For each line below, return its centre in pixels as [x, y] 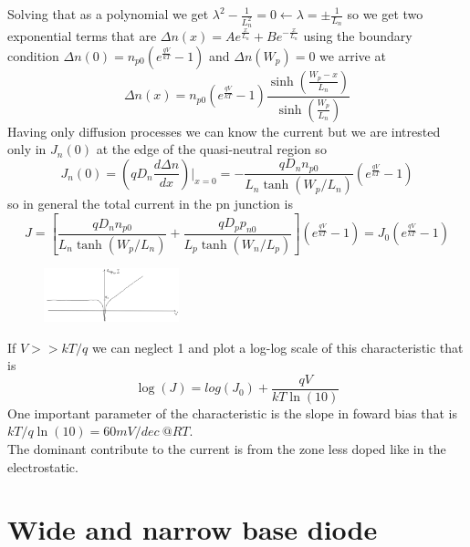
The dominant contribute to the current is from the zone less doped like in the [227, 448]
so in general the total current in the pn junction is [150, 204]
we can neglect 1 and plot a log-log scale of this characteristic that [277, 347]
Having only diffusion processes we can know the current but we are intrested [224, 131]
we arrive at [353, 55]
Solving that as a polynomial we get [108, 14]
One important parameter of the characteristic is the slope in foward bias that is [232, 413]
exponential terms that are [82, 36]
